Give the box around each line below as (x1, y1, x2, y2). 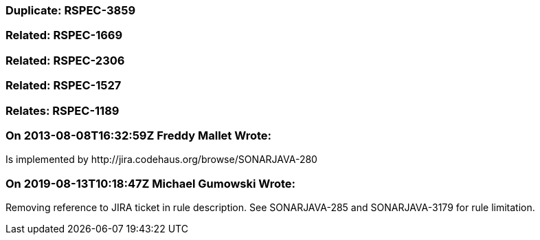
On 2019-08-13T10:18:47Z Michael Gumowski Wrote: (5, 176, 296, 190)
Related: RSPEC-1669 (5, 28, 123, 43)
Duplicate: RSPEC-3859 (5, 3, 136, 17)
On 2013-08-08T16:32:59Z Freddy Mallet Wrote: (5, 128, 271, 142)
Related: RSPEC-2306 (5, 53, 125, 67)
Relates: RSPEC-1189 (5, 103, 120, 118)
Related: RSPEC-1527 (5, 78, 122, 93)
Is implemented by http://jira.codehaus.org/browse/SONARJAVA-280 (5, 153, 317, 166)
